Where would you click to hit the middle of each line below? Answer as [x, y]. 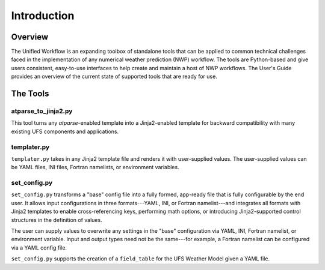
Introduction [43, 16]
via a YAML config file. [39, 247]
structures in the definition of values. [57, 220]
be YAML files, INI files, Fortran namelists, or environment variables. [95, 167]
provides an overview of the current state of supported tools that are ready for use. [114, 76]
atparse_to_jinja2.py [42, 111]
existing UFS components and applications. [65, 131]
